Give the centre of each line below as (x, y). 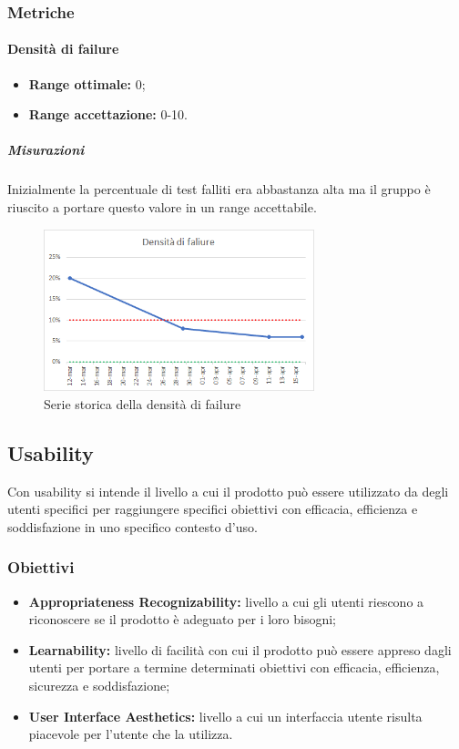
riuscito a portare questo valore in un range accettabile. (162, 206)
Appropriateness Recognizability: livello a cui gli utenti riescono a (226, 601)
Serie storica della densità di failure (143, 403)
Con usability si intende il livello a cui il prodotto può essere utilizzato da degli (228, 491)
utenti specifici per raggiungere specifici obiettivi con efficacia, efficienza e (213, 509)
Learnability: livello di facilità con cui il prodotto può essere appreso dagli (240, 649)
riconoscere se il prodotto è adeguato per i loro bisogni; (182, 619)
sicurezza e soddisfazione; (99, 686)
